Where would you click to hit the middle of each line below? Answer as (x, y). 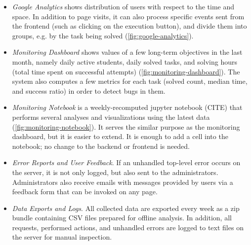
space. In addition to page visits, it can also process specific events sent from (128, 16)
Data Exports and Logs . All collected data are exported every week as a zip (126, 208)
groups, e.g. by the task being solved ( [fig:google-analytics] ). (103, 35)
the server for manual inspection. (62, 237)
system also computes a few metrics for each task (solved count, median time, (130, 81)
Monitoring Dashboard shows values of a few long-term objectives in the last (127, 52)
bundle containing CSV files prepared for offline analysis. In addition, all (122, 218)
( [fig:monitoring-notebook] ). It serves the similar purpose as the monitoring (126, 126)
